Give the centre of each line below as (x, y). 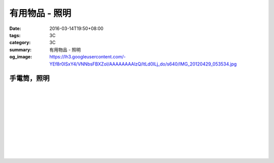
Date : (15, 28)
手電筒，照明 (29, 78)
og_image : (21, 57)
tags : (15, 35)
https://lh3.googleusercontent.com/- (88, 57)
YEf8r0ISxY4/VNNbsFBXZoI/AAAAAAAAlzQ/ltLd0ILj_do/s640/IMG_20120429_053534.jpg (143, 64)
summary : (21, 50)
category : (20, 43)
